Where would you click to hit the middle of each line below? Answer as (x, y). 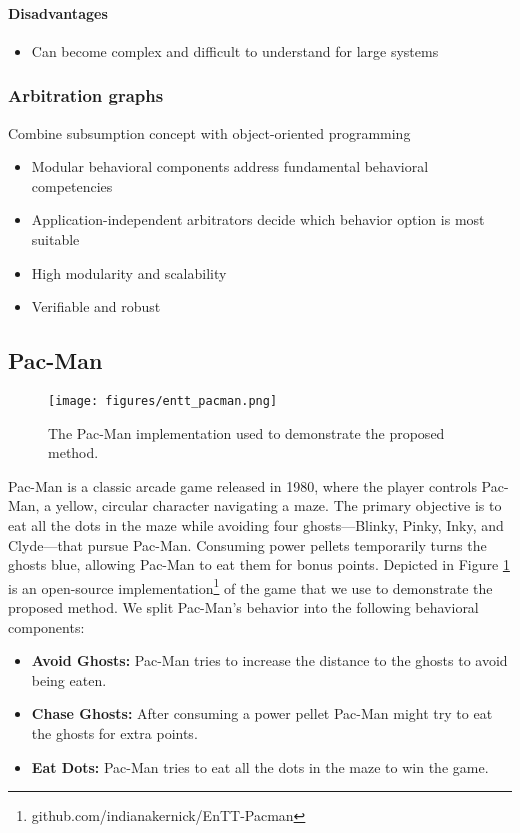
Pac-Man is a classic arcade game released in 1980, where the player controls (242, 485)
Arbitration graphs (86, 95)
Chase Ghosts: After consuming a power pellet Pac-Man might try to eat (262, 713)
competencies (72, 185)
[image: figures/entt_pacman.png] (163, 400)
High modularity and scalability (129, 272)
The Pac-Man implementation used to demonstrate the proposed (246, 432)
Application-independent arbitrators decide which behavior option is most (258, 219)
